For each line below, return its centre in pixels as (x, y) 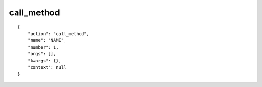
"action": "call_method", (58, 33)
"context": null (47, 67)
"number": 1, (43, 47)
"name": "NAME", (47, 40)
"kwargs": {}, (44, 61)
